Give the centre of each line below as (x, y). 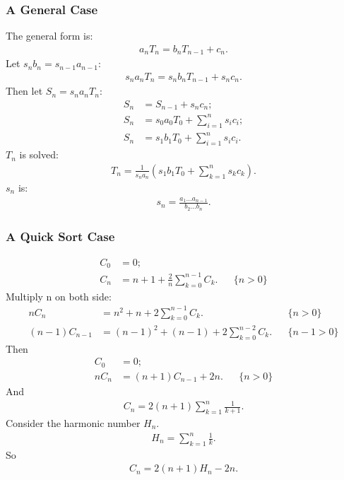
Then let (24, 91)
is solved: (39, 154)
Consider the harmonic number (73, 422)
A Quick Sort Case (60, 236)
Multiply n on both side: (59, 296)
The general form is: (49, 36)
